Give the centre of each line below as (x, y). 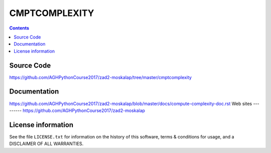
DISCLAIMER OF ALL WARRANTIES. (46, 144)
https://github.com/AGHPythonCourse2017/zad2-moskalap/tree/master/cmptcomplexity (100, 77)
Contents (19, 28)
